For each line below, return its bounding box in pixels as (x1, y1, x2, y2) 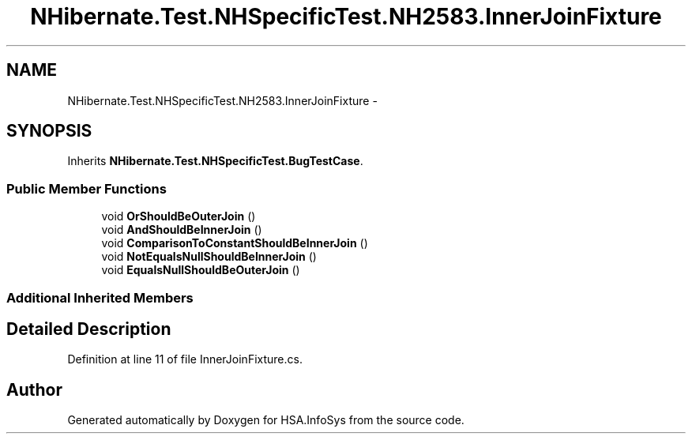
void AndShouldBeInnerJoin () (101, 223, 262, 237)
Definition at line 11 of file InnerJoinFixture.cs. (67, 352, 303, 367)
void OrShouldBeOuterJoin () (101, 209, 256, 224)
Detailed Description (6, 318, 171, 339)
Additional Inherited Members (6, 289, 194, 306)
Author (6, 379, 62, 400)
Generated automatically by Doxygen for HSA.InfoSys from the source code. (67, 413, 464, 427)
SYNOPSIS (6, 121, 92, 141)
